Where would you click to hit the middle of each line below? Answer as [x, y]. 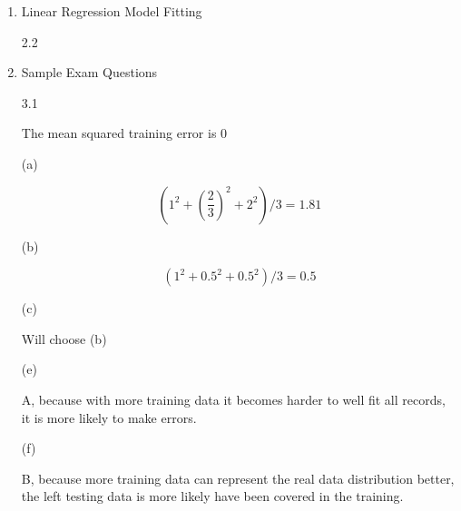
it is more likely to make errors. [109, 417]
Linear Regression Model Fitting [112, 11]
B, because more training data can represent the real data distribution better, [238, 478]
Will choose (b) [64, 338]
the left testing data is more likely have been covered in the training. [212, 496]
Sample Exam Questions [89, 72]
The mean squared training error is [119, 133]
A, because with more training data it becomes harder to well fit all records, [233, 399]
